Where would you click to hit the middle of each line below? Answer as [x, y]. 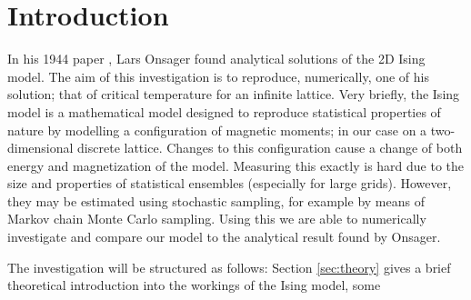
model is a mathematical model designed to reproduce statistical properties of [224, 111]
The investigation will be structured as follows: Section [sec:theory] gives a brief [229, 267]
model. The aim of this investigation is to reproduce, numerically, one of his [218, 76]
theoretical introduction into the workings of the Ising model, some [194, 285]
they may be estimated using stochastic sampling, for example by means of [216, 200]
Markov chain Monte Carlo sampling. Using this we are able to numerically [217, 219]
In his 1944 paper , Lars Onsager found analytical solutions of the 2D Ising [216, 59]
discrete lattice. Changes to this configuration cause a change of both [270, 148]
